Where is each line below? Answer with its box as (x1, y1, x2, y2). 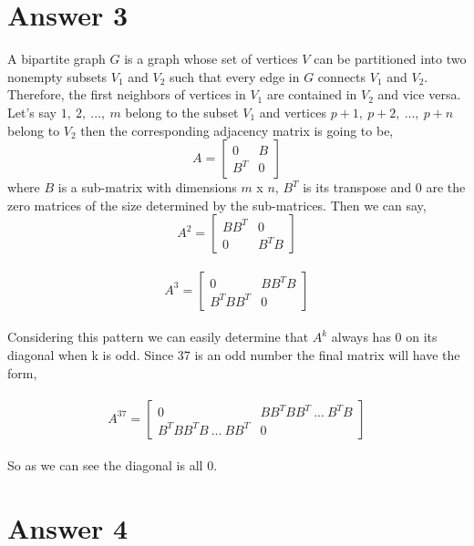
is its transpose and (303, 178, 412, 197)
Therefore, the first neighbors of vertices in (7, 85, 246, 104)
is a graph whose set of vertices (124, 49, 298, 68)
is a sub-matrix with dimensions (57, 178, 237, 197)
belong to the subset (125, 102, 239, 121)
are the (426, 178, 466, 197)
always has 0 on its (331, 327, 438, 346)
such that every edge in (170, 67, 300, 86)
